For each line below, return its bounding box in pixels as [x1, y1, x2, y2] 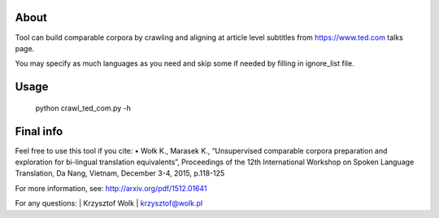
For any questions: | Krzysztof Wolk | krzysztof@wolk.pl [15, 198, 203, 208]
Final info [15, 124, 63, 138]
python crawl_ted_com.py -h [35, 102, 132, 113]
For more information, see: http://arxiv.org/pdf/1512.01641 [15, 183, 207, 193]
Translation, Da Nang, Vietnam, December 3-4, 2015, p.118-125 [15, 168, 225, 178]
